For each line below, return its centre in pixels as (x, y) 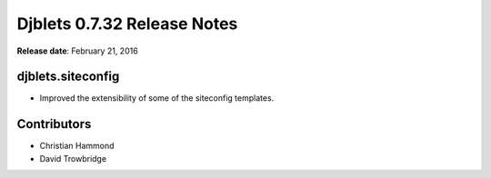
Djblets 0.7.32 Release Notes (127, 24)
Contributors (54, 124)
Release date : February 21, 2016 (77, 51)
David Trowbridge (73, 158)
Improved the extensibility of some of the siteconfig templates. (157, 98)
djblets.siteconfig (68, 77)
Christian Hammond (77, 146)
